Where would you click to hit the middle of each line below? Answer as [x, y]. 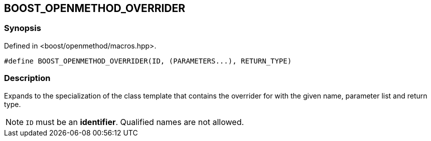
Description [27, 78]
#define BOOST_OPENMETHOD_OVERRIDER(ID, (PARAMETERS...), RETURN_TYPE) [148, 61]
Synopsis [23, 28]
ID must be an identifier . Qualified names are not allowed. [135, 122]
